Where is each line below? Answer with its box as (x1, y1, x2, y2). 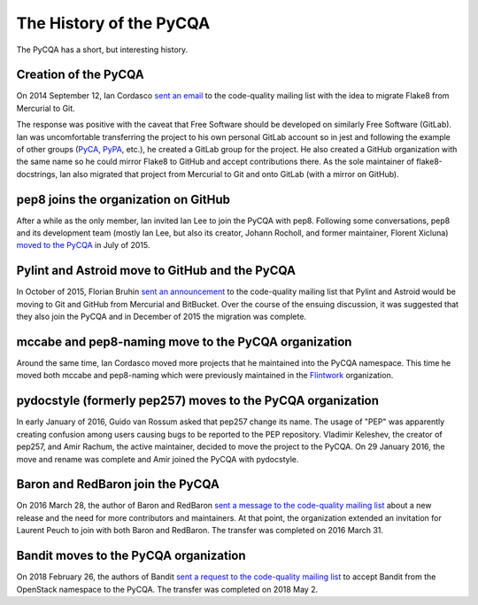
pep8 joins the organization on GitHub (16, 191, 230, 207)
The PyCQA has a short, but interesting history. (16, 44, 189, 55)
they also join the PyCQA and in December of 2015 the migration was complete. (16, 311, 307, 322)
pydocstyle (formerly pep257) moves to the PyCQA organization (16, 393, 380, 408)
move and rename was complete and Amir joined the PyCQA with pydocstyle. (16, 454, 299, 464)
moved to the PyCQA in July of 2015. (16, 240, 150, 251)
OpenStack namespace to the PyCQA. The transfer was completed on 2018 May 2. (16, 584, 319, 594)
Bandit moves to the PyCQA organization (16, 548, 247, 563)
